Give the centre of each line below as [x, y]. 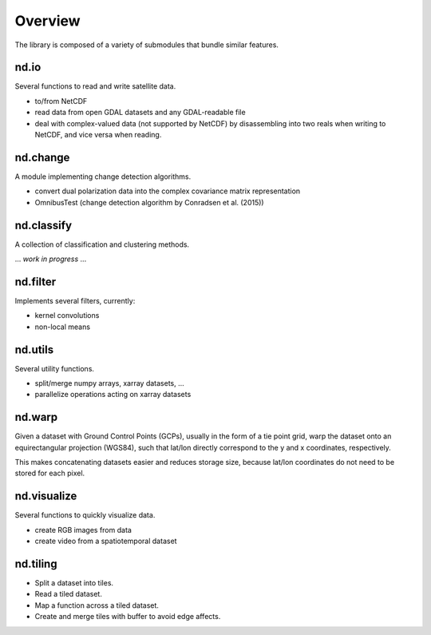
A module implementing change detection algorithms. [103, 177]
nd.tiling [36, 564]
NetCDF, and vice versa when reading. [98, 135]
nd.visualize [46, 496]
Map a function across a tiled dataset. [97, 605]
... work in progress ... [51, 259]
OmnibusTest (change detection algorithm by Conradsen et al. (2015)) [149, 202]
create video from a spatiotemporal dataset [106, 541]
